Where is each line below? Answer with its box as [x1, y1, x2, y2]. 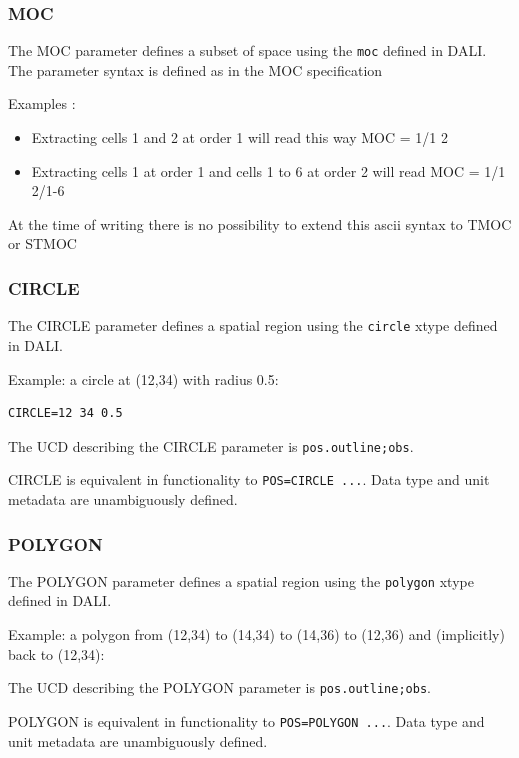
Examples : [8, 93, 76, 114]
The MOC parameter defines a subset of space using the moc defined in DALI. [8, 40, 487, 61]
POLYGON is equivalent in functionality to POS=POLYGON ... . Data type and [8, 710, 485, 731]
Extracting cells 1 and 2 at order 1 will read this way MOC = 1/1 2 [31, 127, 449, 148]
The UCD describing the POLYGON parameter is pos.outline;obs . [8, 677, 431, 698]
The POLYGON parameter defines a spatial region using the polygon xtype [8, 570, 474, 591]
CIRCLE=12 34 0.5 [8, 406, 123, 421]
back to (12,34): [8, 643, 105, 664]
